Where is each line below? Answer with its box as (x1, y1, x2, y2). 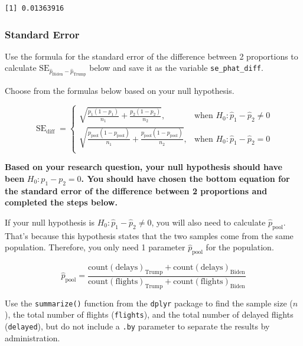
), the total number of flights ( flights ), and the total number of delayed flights (5, 308, 294, 321)
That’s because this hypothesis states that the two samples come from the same (5, 229, 294, 241)
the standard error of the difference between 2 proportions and (5, 184, 268, 197)
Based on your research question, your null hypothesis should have (5, 161, 282, 173)
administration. (5, 331, 60, 344)
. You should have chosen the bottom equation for (81, 172, 290, 184)
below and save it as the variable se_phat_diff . (89, 61, 263, 74)
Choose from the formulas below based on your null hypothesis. (5, 84, 234, 97)
